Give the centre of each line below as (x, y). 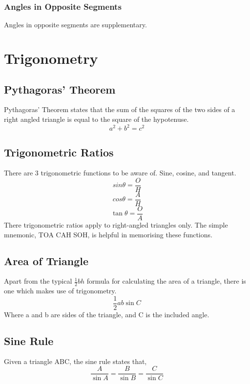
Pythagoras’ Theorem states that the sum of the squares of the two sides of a (120, 109)
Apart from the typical (38, 281)
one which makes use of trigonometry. (60, 291)
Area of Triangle (46, 260)
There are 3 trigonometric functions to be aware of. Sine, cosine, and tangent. (120, 173)
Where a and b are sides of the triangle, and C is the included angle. (107, 314)
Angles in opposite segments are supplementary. (75, 25)
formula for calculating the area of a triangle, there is (166, 281)
